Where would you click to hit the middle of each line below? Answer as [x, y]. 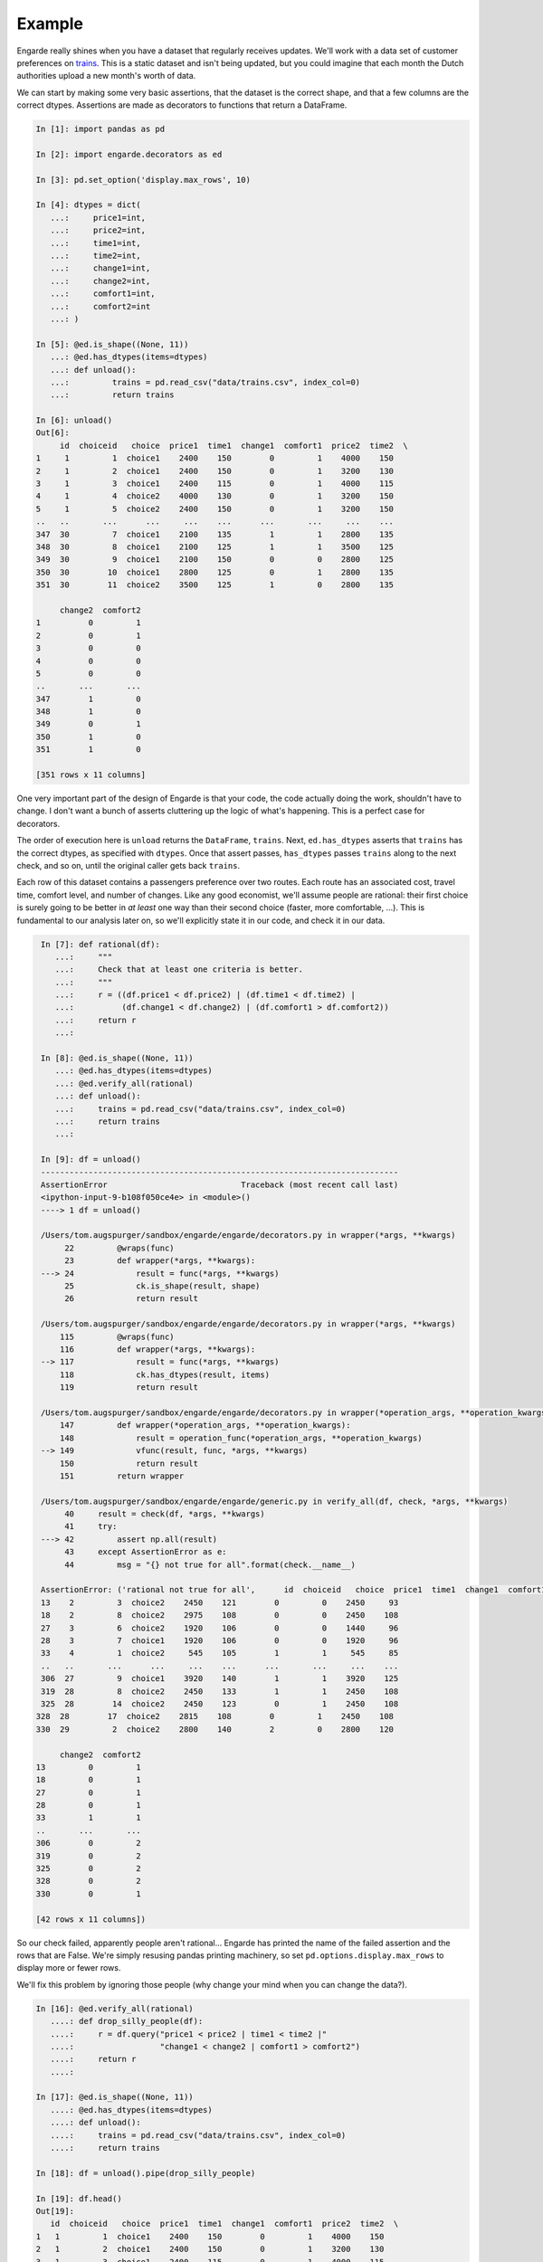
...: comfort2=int [100, 306]
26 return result [132, 1299]
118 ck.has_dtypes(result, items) [165, 1374]
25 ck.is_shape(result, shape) [162, 1286]
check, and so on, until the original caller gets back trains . [129, 865]
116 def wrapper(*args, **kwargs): [157, 1350]
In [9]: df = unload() [91, 1160]
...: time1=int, [96, 243]
